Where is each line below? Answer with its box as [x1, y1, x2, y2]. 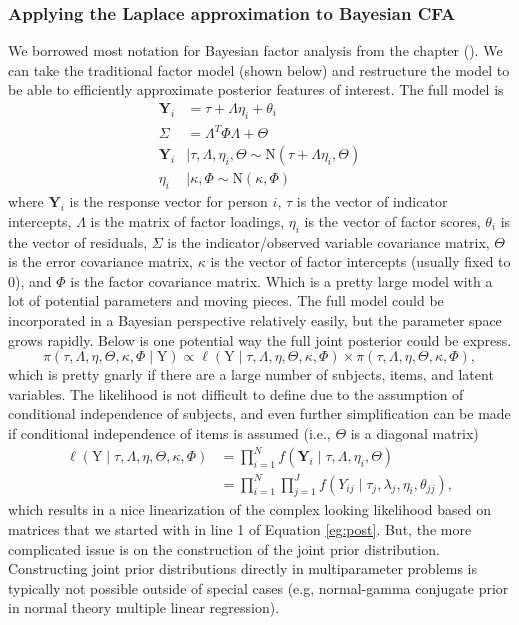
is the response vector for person [69, 191, 268, 212]
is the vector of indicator [296, 191, 448, 212]
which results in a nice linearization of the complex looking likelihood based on [8, 499, 491, 520]
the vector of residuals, [8, 231, 148, 252]
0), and [8, 270, 52, 291]
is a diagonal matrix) [350, 422, 479, 443]
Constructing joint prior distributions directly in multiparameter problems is [8, 558, 477, 579]
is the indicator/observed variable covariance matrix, [167, 231, 490, 252]
